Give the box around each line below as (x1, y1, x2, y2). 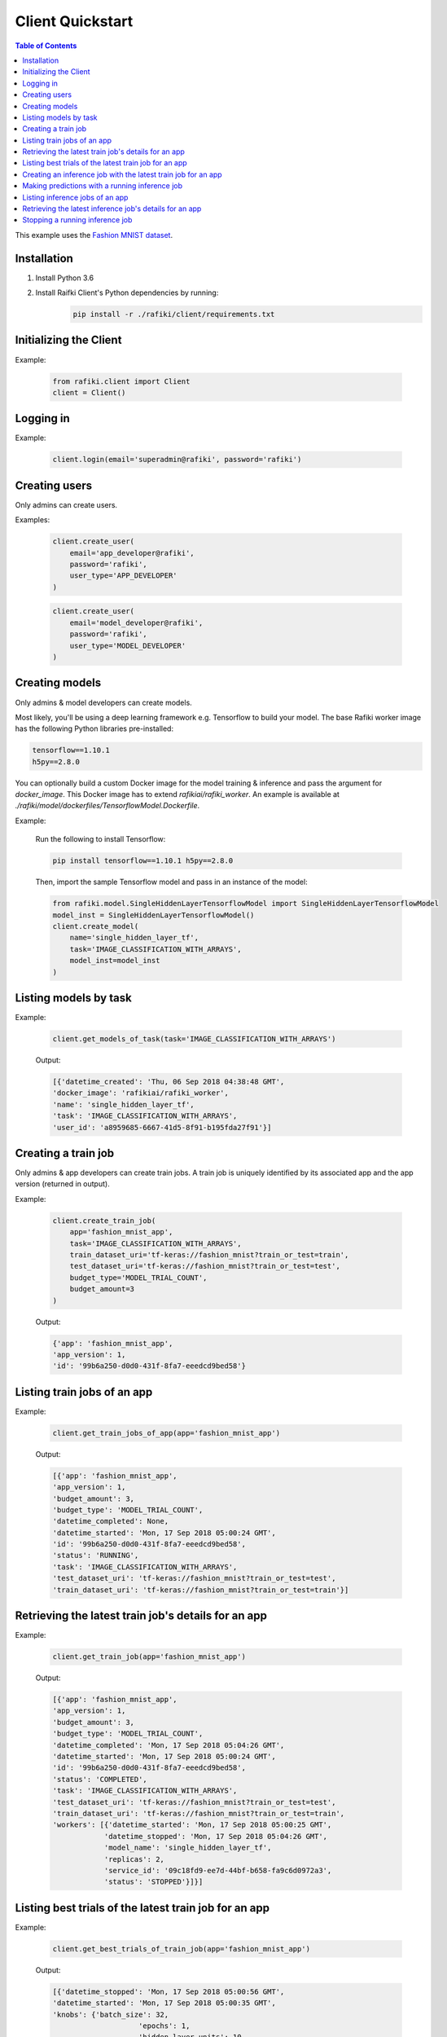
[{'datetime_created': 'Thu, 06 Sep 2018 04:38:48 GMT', (52, 1076, 285, 1086)
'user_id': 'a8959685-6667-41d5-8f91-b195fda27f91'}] (52, 1123, 272, 1132)
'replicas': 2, (103, 1854, 164, 1863)
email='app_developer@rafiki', (69, 548, 195, 557)
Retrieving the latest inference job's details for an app (22, 204, 202, 213)
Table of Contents (15, 41, 77, 51)
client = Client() (52, 388, 126, 397)
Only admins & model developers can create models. (15, 697, 193, 707)
